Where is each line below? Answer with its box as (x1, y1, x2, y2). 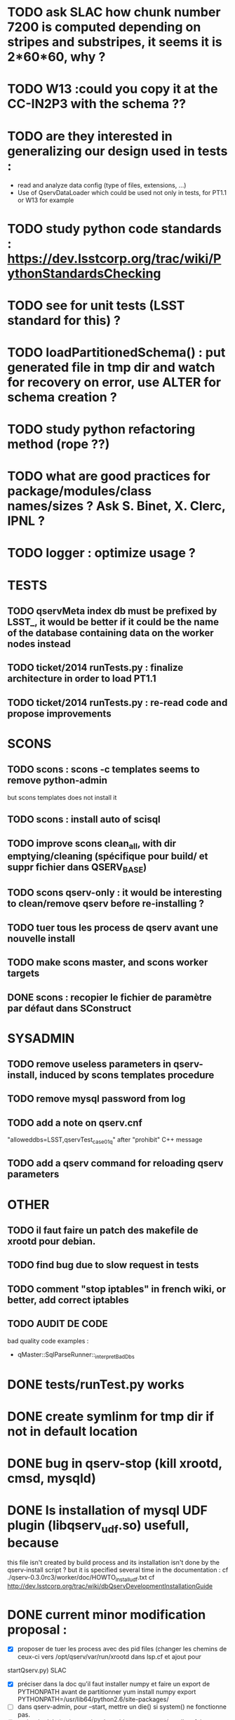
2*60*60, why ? (7, 49, 106, 65)
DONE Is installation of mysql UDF (7, 1502, 208, 1519)
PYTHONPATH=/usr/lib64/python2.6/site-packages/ (17, 1695, 169, 1704)
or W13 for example (17, 196, 74, 204)
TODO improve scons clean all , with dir (7, 837, 177, 851)
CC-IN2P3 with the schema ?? (7, 96, 187, 112)
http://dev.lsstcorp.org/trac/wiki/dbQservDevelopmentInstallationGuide (7, 1582, 213, 1590)
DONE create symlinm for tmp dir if (7, 1408, 215, 1425)
